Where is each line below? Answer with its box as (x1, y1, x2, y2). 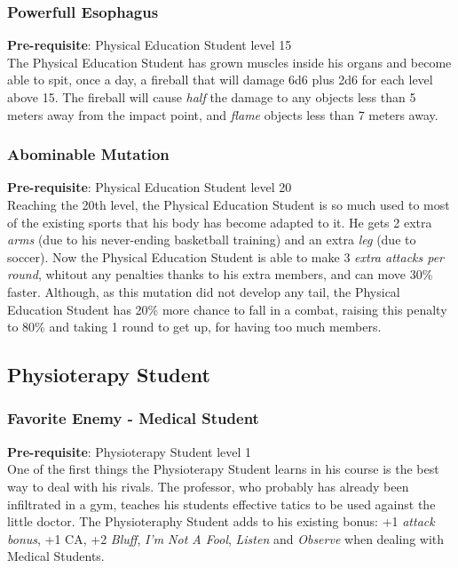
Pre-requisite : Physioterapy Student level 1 (7, 442, 252, 460)
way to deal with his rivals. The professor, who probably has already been (7, 476, 409, 495)
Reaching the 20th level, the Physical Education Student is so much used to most (7, 196, 450, 213)
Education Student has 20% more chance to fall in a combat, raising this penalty (7, 300, 447, 318)
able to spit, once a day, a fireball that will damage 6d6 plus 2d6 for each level (7, 70, 433, 89)
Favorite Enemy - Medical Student (7, 407, 259, 429)
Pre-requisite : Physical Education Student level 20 (7, 178, 292, 196)
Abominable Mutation (7, 143, 170, 165)
